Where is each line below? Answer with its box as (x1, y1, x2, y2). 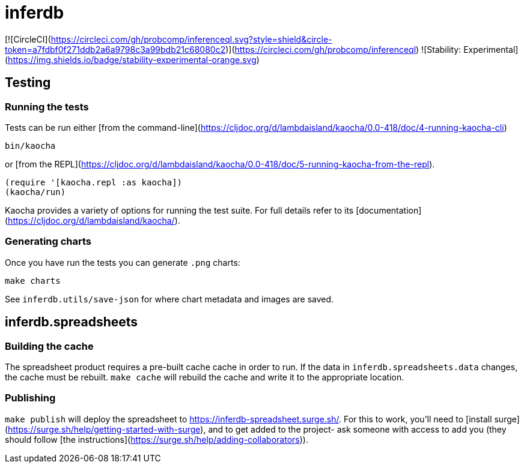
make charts (5, 275, 61, 286)
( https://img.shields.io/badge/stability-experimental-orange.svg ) (5, 54, 260, 65)
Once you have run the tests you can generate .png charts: (5, 257, 240, 268)
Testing (5, 75, 51, 91)
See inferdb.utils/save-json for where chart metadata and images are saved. (5, 293, 334, 304)
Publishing (5, 392, 56, 404)
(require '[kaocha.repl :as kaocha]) (5, 177, 183, 187)
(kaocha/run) (5, 187, 66, 197)
